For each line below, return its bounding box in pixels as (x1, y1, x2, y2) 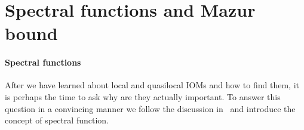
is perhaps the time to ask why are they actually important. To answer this (5, 90, 281, 103)
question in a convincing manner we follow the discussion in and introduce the (5, 102, 296, 114)
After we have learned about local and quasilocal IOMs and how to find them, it (5, 79, 299, 91)
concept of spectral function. (5, 114, 109, 126)
